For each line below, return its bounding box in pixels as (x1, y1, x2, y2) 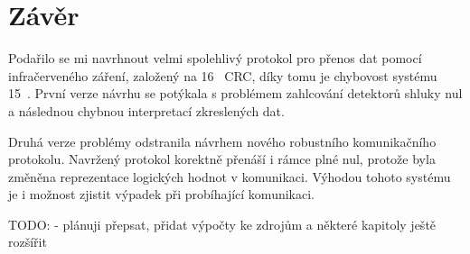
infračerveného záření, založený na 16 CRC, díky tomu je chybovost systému (8, 66, 437, 85)
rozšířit (8, 232, 47, 251)
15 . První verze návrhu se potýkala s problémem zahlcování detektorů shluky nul (8, 84, 463, 103)
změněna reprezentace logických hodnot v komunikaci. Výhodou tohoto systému (8, 167, 451, 186)
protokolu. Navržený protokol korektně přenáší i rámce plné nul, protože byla (8, 150, 436, 168)
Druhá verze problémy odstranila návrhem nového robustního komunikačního (8, 132, 437, 150)
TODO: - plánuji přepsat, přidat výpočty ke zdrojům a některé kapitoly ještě (8, 214, 437, 233)
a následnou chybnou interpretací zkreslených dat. (8, 101, 285, 120)
